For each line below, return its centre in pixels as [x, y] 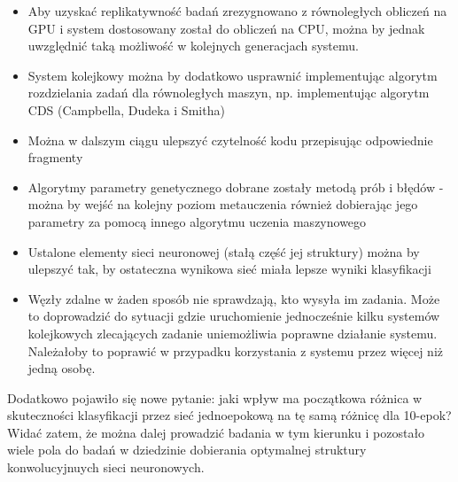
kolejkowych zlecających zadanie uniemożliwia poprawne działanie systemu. [233, 333]
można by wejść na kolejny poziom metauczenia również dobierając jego [223, 204]
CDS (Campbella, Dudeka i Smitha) [126, 109]
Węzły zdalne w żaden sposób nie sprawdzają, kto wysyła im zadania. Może [234, 298]
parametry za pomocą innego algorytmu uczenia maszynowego [197, 221]
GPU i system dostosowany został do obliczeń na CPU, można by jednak [226, 28]
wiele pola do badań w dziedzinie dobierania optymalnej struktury [187, 450]
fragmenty [55, 157]
